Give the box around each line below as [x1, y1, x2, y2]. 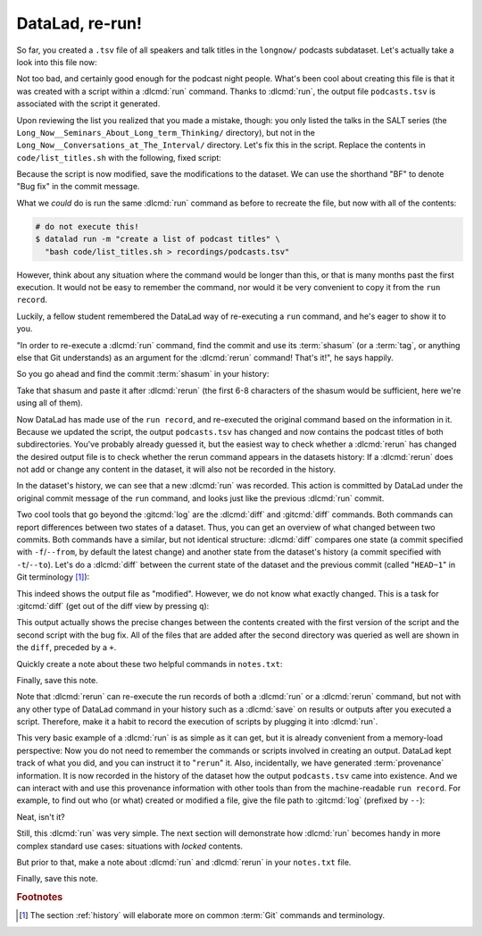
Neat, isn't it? [16, 811, 66, 822]
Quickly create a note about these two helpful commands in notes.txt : [16, 658, 283, 669]
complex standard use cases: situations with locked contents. [16, 840, 244, 851]
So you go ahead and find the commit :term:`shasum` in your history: [16, 369, 270, 380]
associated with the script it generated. [16, 98, 161, 109]
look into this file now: [16, 56, 97, 67]
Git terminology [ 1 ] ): [16, 572, 90, 582]
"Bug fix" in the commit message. [16, 181, 140, 192]
